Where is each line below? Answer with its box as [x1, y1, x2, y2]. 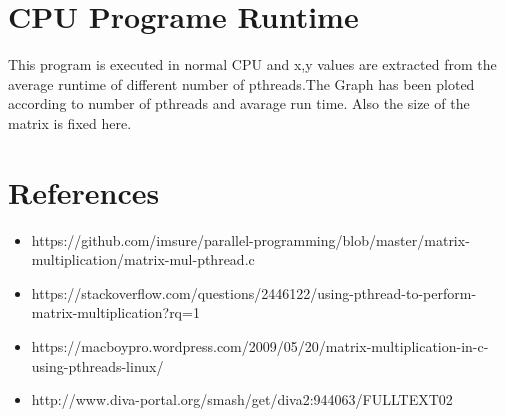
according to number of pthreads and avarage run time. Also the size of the [8, 93, 470, 114]
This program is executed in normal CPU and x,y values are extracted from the [8, 54, 497, 75]
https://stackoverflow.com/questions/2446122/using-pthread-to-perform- [31, 282, 477, 303]
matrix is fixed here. [8, 112, 132, 133]
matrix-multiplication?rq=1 [31, 302, 200, 323]
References [8, 171, 160, 212]
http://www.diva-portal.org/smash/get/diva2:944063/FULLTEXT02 [31, 389, 453, 410]
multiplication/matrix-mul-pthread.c [31, 249, 255, 270]
